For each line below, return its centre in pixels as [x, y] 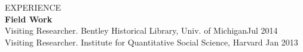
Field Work [29, 19]
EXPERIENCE [33, 7]
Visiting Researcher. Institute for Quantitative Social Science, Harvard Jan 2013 [151, 42]
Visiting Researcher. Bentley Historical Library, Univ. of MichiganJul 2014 [141, 30]
